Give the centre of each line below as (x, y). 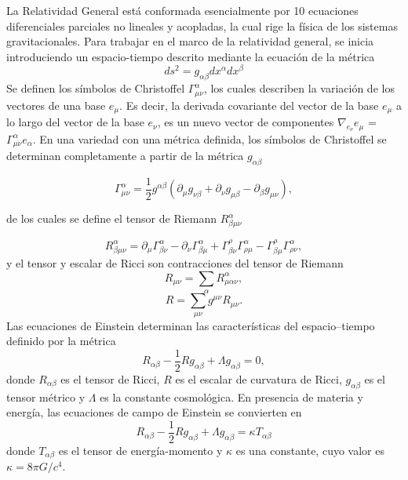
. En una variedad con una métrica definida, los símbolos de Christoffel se (209, 138)
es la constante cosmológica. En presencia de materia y (231, 396)
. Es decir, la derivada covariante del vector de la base (249, 105)
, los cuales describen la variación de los (299, 88)
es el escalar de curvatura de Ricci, (259, 378)
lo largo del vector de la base (75, 122)
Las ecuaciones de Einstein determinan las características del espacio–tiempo (191, 325)
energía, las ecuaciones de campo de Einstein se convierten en (154, 412)
